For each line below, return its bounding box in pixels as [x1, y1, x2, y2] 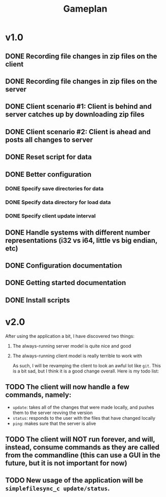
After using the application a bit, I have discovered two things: [5, 333, 135, 339]
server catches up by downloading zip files [5, 110, 145, 119]
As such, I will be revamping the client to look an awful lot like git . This [12, 362, 161, 368]
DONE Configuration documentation [5, 261, 122, 270]
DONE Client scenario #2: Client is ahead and [5, 128, 151, 136]
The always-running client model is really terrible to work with [12, 353, 142, 359]
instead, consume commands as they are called [5, 443, 160, 451]
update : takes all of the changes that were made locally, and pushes [12, 404, 154, 410]
